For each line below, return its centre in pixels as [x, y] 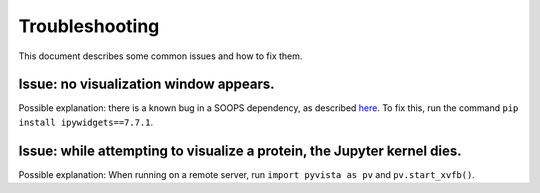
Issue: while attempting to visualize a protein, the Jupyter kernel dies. [240, 150]
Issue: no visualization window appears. [146, 84]
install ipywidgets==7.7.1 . [86, 122]
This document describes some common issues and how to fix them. [160, 56]
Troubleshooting [89, 26]
